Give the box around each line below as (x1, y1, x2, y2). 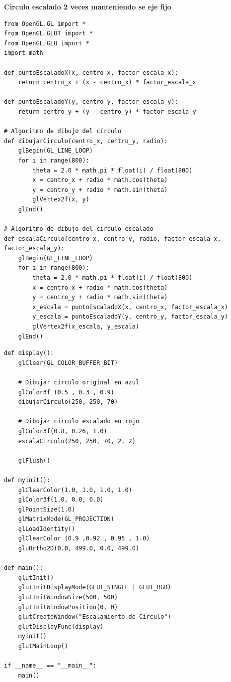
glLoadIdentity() (18, 525, 76, 532)
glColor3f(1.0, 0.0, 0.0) (18, 496, 104, 504)
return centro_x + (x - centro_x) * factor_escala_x (18, 79, 196, 86)
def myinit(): (4, 476, 51, 484)
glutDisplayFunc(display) (18, 623, 104, 630)
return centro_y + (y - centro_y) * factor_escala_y (18, 108, 196, 115)
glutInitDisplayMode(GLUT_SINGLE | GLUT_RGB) (18, 584, 171, 591)
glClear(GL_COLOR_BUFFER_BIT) (18, 359, 118, 366)
